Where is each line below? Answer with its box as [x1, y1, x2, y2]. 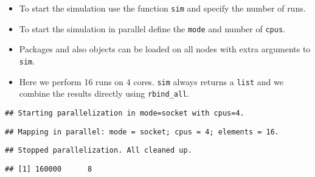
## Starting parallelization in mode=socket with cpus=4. [5, 108, 244, 117]
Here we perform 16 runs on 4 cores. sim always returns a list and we [19, 75, 283, 88]
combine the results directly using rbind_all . [19, 87, 190, 100]
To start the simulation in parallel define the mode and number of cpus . [19, 22, 285, 35]
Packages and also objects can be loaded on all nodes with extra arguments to [19, 43, 311, 55]
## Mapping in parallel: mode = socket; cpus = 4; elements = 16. [5, 127, 280, 136]
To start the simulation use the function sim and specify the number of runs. [19, 2, 306, 14]
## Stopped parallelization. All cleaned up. [5, 146, 192, 155]
